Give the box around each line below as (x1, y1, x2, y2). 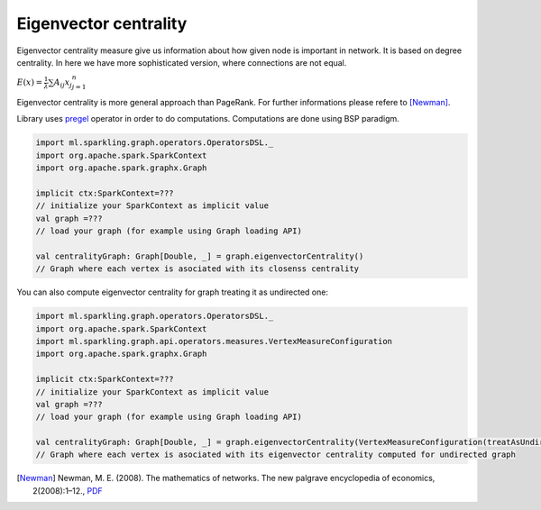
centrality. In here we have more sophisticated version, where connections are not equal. (16, 57, 347, 68)
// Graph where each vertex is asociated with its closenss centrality (35, 264, 360, 274)
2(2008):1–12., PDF (32, 485, 103, 496)
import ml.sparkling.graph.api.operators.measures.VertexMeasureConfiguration (35, 336, 392, 346)
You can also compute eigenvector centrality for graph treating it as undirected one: (16, 287, 329, 297)
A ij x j (53, 77, 72, 89)
